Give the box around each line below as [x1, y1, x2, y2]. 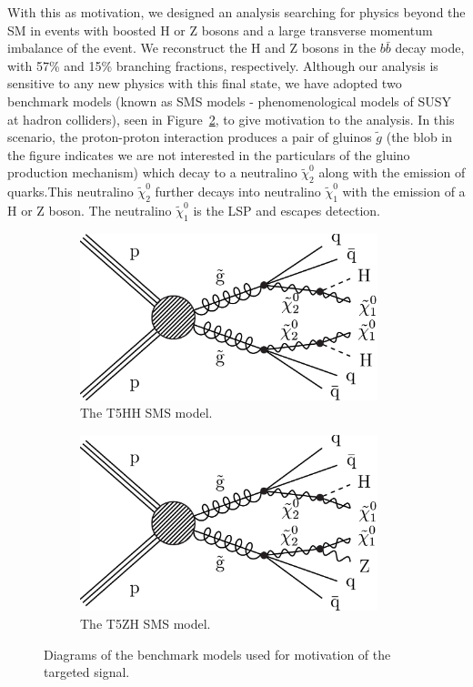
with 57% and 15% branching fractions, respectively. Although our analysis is [7, 56, 438, 75]
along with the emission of [318, 163, 466, 182]
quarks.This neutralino [7, 182, 134, 201]
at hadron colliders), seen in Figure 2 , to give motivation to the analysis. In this [7, 109, 455, 128]
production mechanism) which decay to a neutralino [7, 163, 297, 182]
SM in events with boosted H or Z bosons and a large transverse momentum [7, 20, 433, 39]
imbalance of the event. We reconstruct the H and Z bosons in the [7, 38, 377, 57]
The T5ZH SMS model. [80, 614, 211, 633]
